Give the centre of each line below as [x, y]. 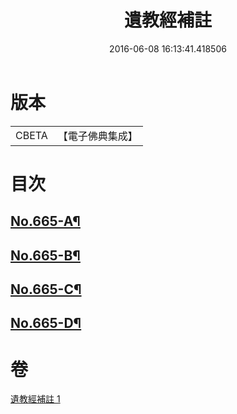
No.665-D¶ [46, 323]
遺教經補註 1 [35, 399]
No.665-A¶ [45, 221]
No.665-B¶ [45, 255]
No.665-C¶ [46, 289]
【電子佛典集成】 [97, 136]
